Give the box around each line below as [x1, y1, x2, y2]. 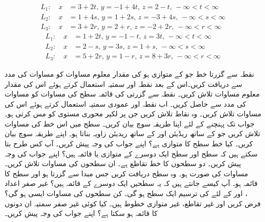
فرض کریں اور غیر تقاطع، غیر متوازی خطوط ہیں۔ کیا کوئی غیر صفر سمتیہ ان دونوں [5, 198, 261, 208]
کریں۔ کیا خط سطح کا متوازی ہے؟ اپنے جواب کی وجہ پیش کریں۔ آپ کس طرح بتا [5, 138, 253, 149]
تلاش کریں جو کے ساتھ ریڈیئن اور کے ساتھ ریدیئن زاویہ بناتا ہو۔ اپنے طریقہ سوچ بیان [5, 128, 260, 139]
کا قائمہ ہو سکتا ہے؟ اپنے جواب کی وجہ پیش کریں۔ [5, 208, 158, 218]
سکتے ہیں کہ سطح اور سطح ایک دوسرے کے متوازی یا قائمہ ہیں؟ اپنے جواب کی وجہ [5, 148, 258, 158]
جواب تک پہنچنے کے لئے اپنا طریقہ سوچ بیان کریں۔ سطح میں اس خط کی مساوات [5, 118, 255, 129]
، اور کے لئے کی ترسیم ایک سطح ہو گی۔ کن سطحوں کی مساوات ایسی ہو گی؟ [5, 188, 248, 199]
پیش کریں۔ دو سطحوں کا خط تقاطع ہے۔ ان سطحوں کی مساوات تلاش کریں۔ [5, 158, 241, 169]
